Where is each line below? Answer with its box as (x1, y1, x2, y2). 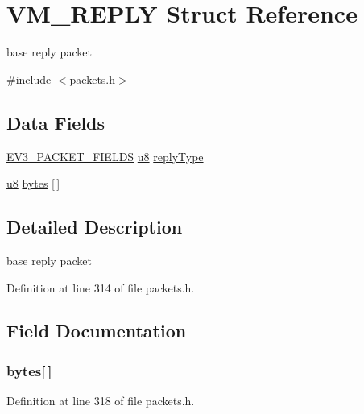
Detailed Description (6, 214, 183, 239)
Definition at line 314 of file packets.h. (6, 279, 195, 296)
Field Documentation (6, 318, 187, 343)
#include (6, 70, 52, 87)
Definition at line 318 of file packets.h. (6, 392, 195, 409)
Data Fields (6, 110, 105, 135)
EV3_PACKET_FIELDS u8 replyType (6, 147, 204, 164)
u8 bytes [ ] (6, 175, 60, 192)
